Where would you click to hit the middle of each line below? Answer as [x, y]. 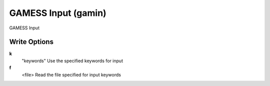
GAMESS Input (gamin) [58, 13]
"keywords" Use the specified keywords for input [72, 61]
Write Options [31, 42]
